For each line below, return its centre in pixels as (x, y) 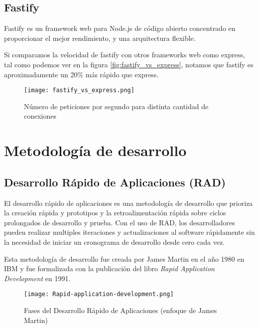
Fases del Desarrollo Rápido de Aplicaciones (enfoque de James (121, 310)
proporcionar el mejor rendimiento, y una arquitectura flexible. (100, 38)
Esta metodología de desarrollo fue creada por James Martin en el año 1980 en (124, 258)
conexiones (40, 116)
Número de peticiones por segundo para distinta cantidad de (116, 106)
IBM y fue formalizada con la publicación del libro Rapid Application (109, 268)
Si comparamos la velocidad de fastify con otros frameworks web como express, (125, 55)
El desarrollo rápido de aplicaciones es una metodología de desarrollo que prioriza (129, 203)
